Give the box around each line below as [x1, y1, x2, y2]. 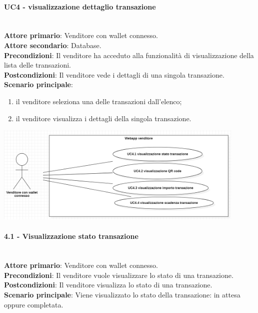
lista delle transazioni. [4, 60, 71, 70]
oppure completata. [4, 299, 63, 309]
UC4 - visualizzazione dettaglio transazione [4, 1, 156, 12]
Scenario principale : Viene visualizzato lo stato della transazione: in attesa [4, 289, 240, 299]
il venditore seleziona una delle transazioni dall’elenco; [15, 96, 182, 106]
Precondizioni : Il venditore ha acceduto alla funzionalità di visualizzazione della [4, 50, 254, 60]
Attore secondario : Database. [4, 40, 101, 50]
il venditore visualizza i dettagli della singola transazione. [15, 113, 191, 123]
